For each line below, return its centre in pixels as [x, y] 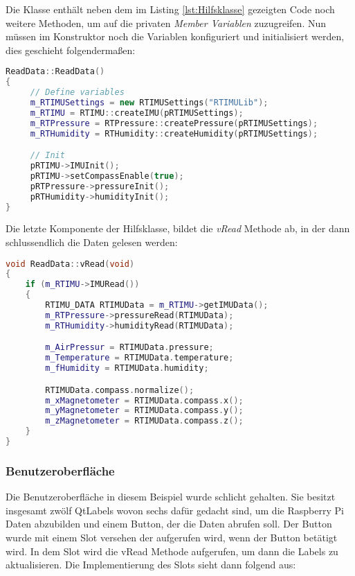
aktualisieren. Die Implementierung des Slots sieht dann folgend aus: [151, 565]
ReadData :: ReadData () [55, 72]
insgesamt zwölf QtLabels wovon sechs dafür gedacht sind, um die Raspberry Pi [175, 510]
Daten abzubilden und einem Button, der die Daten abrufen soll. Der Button [169, 524]
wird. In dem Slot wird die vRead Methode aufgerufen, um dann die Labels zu [172, 551]
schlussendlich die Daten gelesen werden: [92, 242]
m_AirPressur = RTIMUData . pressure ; [129, 348]
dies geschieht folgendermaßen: [71, 50]
